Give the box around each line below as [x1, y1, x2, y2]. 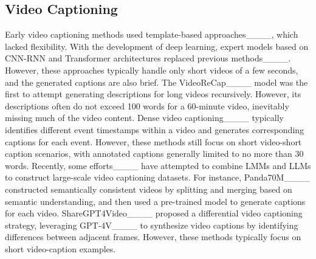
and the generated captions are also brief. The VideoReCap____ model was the [5, 75, 308, 88]
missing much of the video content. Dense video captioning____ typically [5, 111, 284, 124]
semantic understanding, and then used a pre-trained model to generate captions [5, 195, 306, 207]
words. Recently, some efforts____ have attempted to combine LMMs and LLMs [5, 159, 311, 171]
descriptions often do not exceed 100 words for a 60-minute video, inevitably [5, 99, 289, 112]
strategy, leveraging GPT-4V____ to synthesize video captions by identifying [5, 218, 298, 231]
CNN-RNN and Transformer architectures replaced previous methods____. [5, 52, 291, 64]
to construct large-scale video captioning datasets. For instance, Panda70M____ [5, 171, 310, 184]
